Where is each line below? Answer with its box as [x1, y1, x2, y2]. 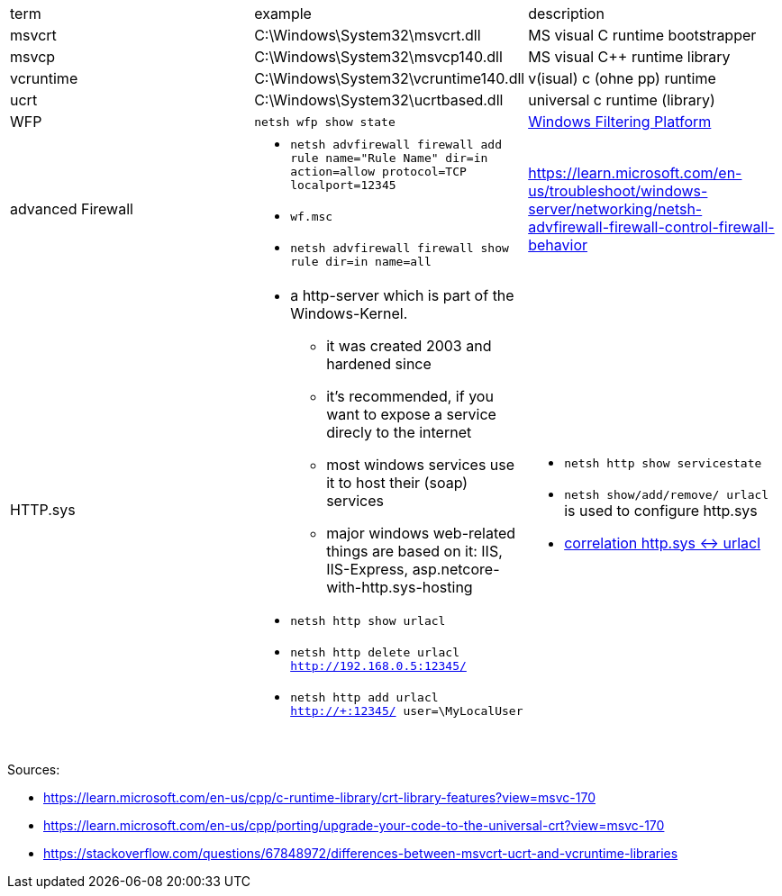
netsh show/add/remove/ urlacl [564, 487, 769, 502]
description [528, 5, 605, 23]
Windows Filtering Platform [528, 113, 712, 131]
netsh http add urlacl [290, 691, 439, 704]
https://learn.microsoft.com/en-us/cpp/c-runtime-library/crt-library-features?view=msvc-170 [43, 790, 596, 805]
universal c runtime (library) [528, 91, 715, 109]
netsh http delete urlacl [290, 646, 460, 659]
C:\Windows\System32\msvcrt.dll [254, 26, 481, 44]
